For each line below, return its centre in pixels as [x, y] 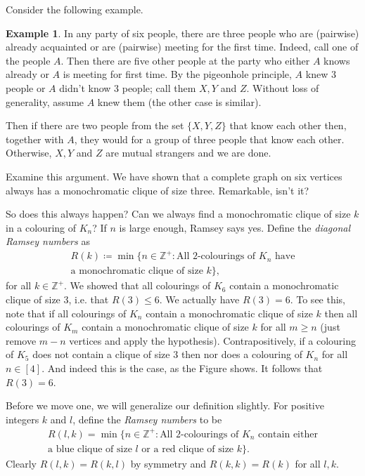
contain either [288, 434]
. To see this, [318, 299]
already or [27, 74]
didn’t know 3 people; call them [128, 87]
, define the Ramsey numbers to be [147, 419]
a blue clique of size [90, 449]
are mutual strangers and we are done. [188, 153]
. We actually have [199, 299]
